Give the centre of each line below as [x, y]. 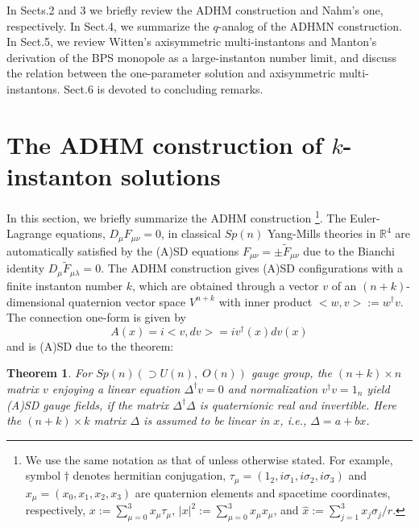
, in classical [191, 233]
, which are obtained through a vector [226, 285]
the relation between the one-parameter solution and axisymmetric [171, 73]
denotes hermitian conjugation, [149, 475]
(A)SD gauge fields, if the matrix [88, 404]
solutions [170, 175]
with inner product [266, 301]
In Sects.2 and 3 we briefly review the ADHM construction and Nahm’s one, [195, 10]
